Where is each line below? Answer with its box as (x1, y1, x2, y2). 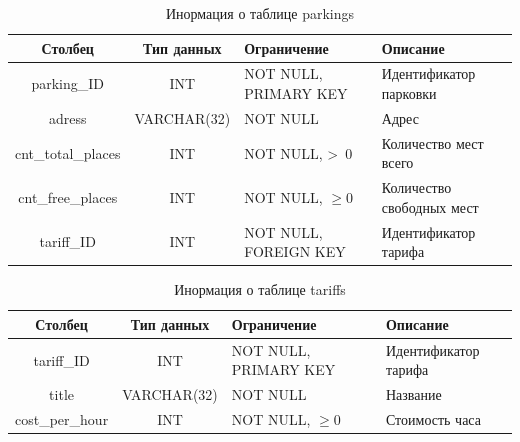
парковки (381, 83, 437, 104)
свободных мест (381, 196, 479, 217)
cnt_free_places (18, 186, 118, 207)
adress (48, 107, 87, 128)
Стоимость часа (385, 409, 481, 429)
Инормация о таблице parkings (165, 3, 355, 23)
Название (385, 384, 442, 405)
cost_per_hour (15, 409, 109, 429)
